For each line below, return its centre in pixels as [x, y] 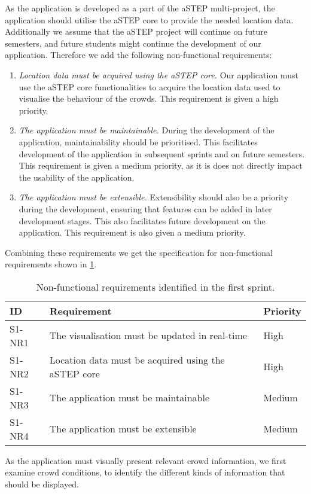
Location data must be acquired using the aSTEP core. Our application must [158, 74]
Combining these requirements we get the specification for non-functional [139, 252]
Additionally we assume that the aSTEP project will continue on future [136, 31]
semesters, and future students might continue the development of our [133, 43]
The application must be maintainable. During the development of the [147, 130]
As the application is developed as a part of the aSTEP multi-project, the [140, 8]
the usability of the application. [77, 177]
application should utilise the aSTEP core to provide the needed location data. [149, 19]
